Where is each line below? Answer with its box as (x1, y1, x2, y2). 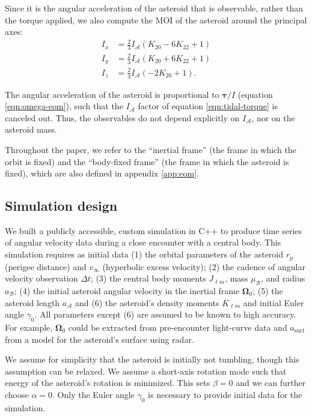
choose (5, 388, 29, 400)
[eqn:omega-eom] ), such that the (5, 100, 123, 112)
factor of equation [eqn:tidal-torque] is (138, 100, 278, 112)
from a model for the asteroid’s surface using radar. (5, 333, 194, 345)
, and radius (260, 272, 305, 285)
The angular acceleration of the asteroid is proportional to (5, 88, 219, 100)
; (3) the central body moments (90, 272, 206, 285)
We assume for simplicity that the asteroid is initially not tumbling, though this (5, 353, 299, 366)
